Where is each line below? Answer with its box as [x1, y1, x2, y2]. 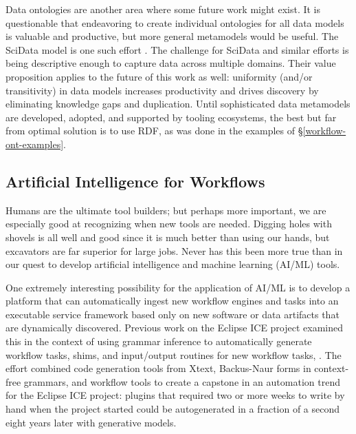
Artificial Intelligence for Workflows [5, 170, 265, 192]
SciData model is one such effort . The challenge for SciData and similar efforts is [5, 42, 349, 56]
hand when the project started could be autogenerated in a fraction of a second [5, 402, 340, 416]
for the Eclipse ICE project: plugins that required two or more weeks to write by [5, 388, 345, 402]
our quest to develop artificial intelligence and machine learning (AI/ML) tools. [5, 257, 340, 271]
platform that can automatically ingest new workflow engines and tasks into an [5, 293, 339, 308]
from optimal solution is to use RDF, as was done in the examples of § [5, 123, 303, 138]
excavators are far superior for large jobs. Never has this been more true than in [5, 243, 343, 258]
